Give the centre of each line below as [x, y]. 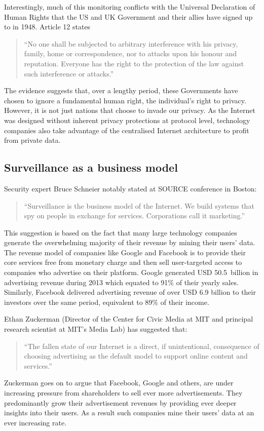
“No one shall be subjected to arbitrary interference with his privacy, [131, 43]
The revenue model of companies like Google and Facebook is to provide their [125, 252]
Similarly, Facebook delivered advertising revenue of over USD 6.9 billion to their [130, 292]
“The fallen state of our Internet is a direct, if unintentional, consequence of [142, 346]
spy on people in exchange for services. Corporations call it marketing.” [135, 215]
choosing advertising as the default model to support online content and [136, 356]
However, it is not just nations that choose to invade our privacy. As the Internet [130, 110]
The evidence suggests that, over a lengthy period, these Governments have [121, 90]
